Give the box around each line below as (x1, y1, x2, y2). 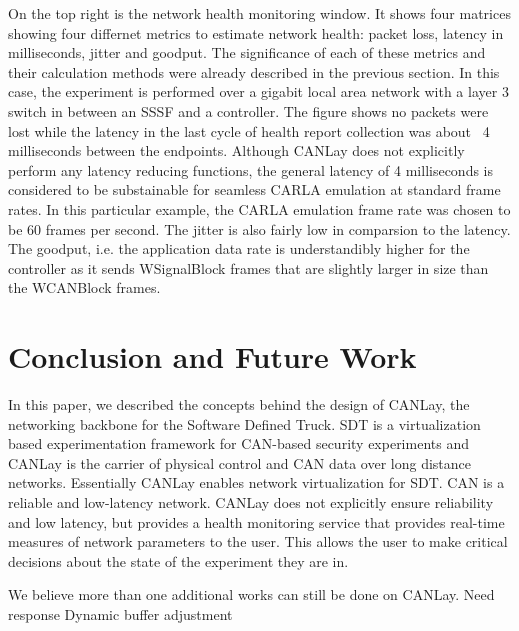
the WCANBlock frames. (8, 277, 161, 298)
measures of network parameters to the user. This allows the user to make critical (8, 531, 508, 552)
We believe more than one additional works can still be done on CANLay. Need (8, 584, 495, 605)
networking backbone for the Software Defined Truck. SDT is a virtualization (8, 413, 481, 434)
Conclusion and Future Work (8, 336, 417, 377)
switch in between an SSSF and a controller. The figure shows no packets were (8, 100, 489, 121)
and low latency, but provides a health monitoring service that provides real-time (8, 511, 505, 532)
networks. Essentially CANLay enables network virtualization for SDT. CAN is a (8, 472, 505, 493)
